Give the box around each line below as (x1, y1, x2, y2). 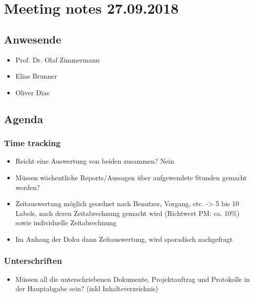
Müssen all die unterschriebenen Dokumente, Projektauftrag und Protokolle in (15, 274, 250, 284)
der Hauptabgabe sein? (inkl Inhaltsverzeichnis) (15, 283, 158, 294)
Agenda (4, 111, 43, 126)
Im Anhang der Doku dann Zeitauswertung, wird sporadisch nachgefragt (15, 233, 233, 244)
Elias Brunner (15, 71, 57, 81)
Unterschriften (4, 255, 62, 267)
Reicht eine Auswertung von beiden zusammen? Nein (15, 156, 174, 166)
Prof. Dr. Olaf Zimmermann (15, 54, 100, 64)
